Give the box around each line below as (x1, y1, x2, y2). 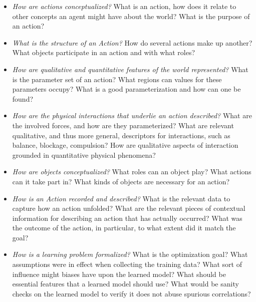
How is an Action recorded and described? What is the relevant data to (12, 193, 230, 203)
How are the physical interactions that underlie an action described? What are (12, 110, 252, 121)
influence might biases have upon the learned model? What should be (12, 268, 226, 279)
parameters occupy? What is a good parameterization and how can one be (12, 84, 241, 94)
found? (12, 93, 34, 104)
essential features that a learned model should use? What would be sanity (12, 278, 239, 289)
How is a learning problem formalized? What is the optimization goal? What (12, 249, 248, 259)
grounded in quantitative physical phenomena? (12, 149, 156, 160)
